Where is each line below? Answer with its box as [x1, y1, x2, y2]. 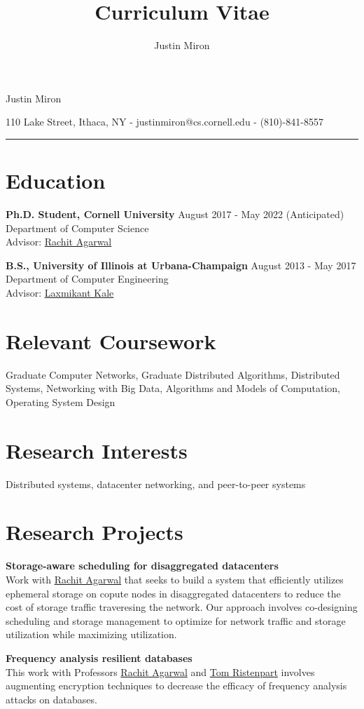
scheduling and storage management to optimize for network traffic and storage [6, 613, 346, 628]
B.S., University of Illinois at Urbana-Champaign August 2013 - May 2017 [6, 257, 356, 272]
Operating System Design [6, 394, 115, 409]
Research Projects [6, 518, 183, 546]
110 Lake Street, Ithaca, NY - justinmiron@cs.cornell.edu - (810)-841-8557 [6, 114, 323, 129]
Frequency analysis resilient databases [6, 650, 192, 665]
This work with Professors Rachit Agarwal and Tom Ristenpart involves [6, 664, 315, 679]
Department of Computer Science [6, 220, 149, 235]
